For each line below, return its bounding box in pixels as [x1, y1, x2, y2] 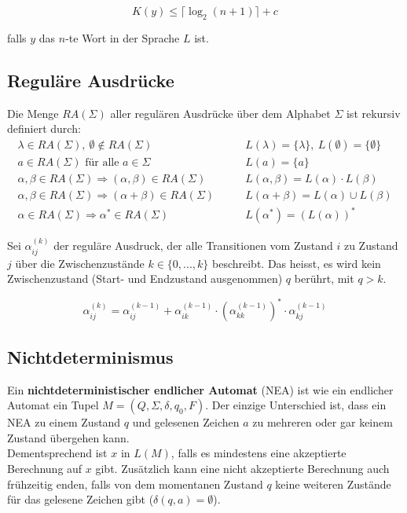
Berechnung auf [7, 460, 82, 476]
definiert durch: [7, 120, 81, 137]
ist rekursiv [346, 104, 401, 121]
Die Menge [7, 104, 59, 121]
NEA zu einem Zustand [7, 414, 121, 431]
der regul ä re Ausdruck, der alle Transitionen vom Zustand [53, 237, 333, 254]
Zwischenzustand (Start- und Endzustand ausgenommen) [7, 270, 283, 287]
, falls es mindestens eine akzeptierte [170, 445, 346, 461]
